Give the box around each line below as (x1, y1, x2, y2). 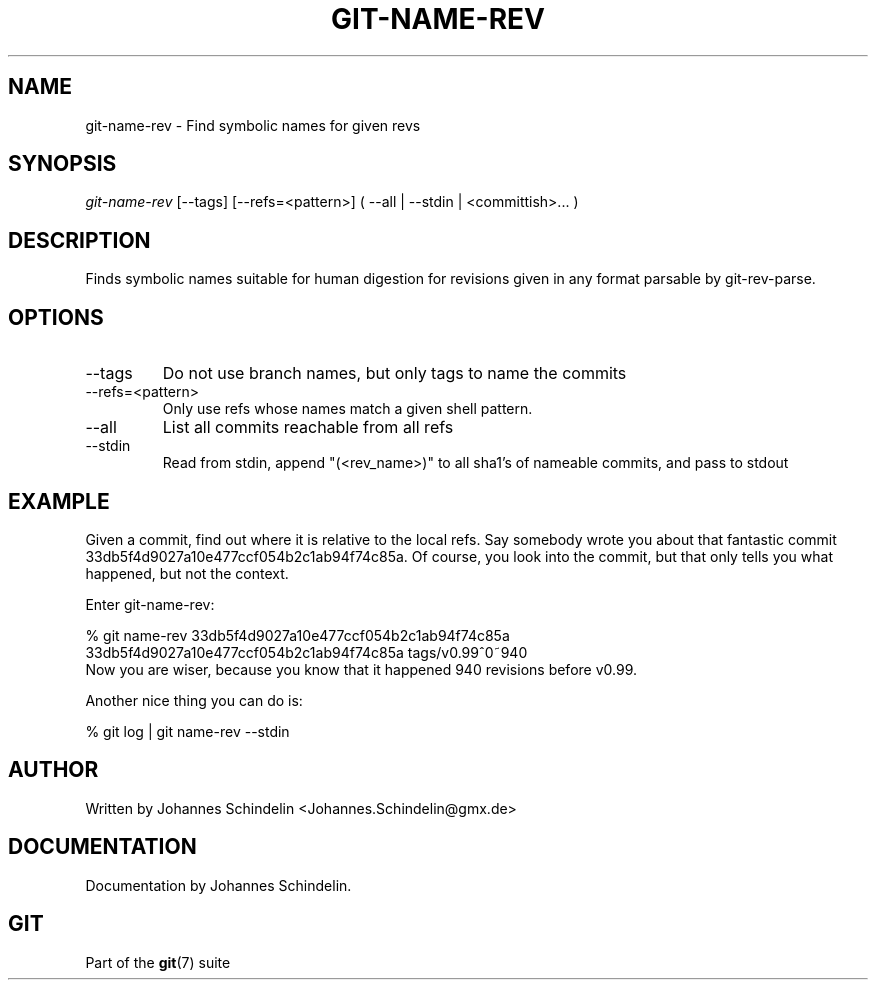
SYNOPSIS (8, 151, 117, 177)
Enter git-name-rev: (85, 595, 215, 613)
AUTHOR (8, 757, 99, 783)
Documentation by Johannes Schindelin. (85, 876, 352, 894)
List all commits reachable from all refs (162, 417, 454, 438)
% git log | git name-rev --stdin (85, 722, 290, 740)
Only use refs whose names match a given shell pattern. (162, 400, 533, 418)
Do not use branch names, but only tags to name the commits (162, 363, 627, 384)
